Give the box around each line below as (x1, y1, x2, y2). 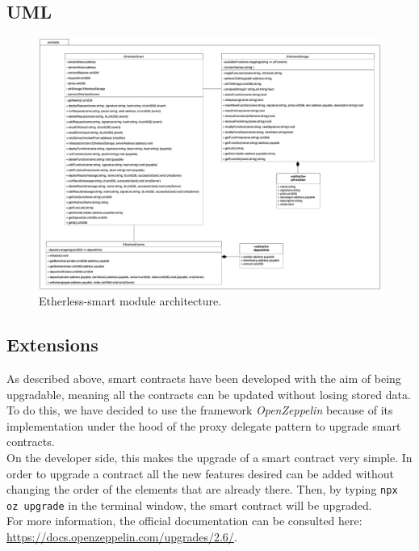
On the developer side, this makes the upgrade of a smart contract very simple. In (6, 448, 413, 465)
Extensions (6, 332, 98, 357)
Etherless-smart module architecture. (39, 292, 222, 309)
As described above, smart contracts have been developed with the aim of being (6, 369, 401, 386)
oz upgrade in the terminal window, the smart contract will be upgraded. (6, 496, 372, 513)
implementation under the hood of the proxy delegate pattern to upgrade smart (6, 417, 401, 434)
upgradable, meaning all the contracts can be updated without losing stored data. (6, 385, 411, 402)
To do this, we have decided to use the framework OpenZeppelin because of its (6, 402, 393, 419)
